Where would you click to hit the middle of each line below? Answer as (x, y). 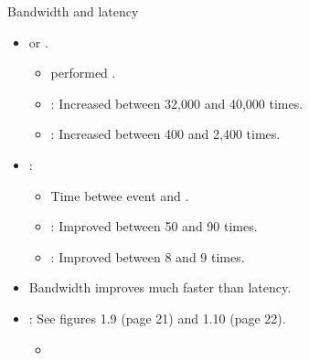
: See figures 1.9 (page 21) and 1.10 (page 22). (157, 318)
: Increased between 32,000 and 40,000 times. (177, 103)
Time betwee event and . (120, 195)
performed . (83, 73)
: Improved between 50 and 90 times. (154, 226)
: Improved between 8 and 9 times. (148, 256)
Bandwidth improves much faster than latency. (160, 287)
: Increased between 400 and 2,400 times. (165, 134)
